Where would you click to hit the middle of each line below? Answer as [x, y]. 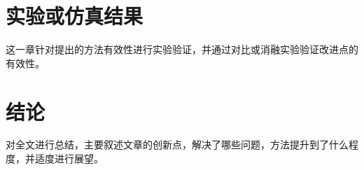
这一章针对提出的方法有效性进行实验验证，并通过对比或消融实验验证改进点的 [182, 49]
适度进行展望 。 [69, 158]
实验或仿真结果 [75, 16]
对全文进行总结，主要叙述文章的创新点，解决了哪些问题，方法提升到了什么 [177, 144]
